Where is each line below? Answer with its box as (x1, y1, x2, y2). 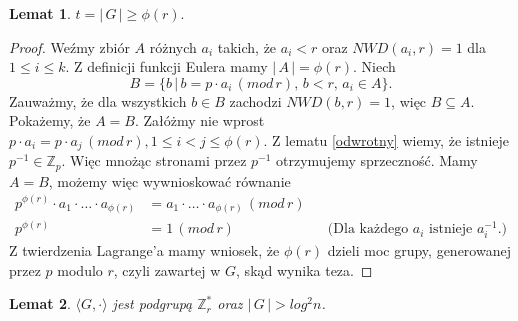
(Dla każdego (327, 222, 409, 237)
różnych (149, 36, 197, 57)
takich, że (217, 36, 277, 57)
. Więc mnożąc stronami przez (61, 150, 247, 171)
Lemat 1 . (9, 3, 71, 23)
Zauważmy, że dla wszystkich (9, 90, 187, 111)
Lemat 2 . (9, 293, 71, 314)
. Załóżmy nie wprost (134, 110, 265, 131)
